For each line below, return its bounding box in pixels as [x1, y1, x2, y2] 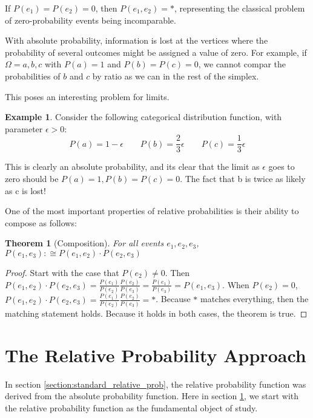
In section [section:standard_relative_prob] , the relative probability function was [5, 377, 306, 390]
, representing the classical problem [174, 2, 305, 14]
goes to [268, 160, 295, 173]
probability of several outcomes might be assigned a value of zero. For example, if [5, 46, 307, 58]
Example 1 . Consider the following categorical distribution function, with [5, 110, 282, 123]
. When [222, 278, 249, 291]
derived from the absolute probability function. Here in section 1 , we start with [5, 389, 299, 402]
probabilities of [5, 69, 61, 82]
